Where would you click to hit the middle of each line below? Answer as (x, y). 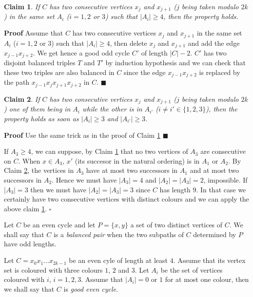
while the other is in (112, 109)
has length (175, 189)
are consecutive (223, 151)
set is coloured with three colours (53, 269)
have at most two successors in (132, 170)
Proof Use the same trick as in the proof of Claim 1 (82, 135)
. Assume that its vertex (209, 260)
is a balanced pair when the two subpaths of (118, 234)
